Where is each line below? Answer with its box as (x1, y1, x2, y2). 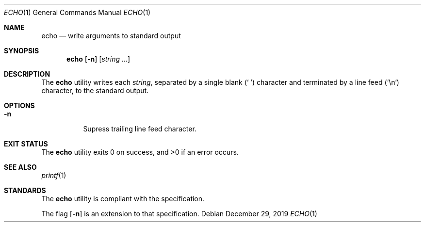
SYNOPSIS (4, 47, 39, 55)
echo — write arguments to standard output (41, 32, 181, 40)
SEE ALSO (4, 163, 37, 171)
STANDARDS (4, 186, 46, 194)
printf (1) (41, 171, 66, 179)
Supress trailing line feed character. (83, 125, 196, 133)
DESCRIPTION (4, 70, 50, 78)
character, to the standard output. (41, 86, 149, 95)
